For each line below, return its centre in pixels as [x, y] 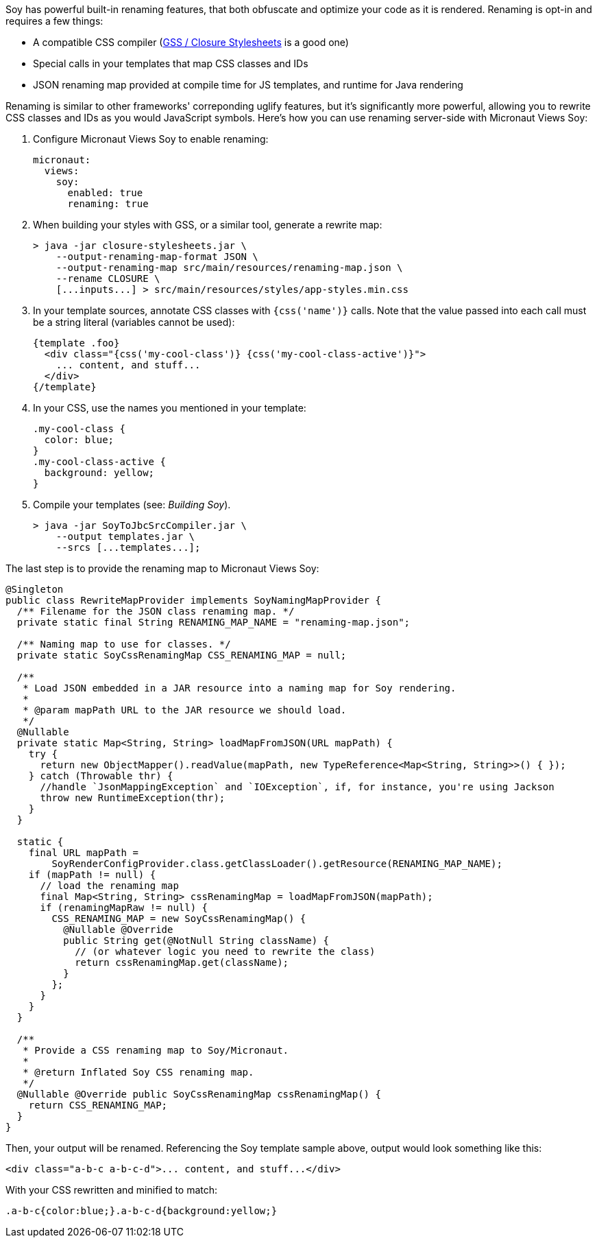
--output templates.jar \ [125, 536]
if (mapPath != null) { [92, 875]
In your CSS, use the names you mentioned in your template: [170, 408]
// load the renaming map [109, 886]
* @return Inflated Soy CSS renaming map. [138, 1072]
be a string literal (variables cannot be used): [134, 322]
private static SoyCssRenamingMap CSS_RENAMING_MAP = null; [182, 655]
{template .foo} [76, 343]
